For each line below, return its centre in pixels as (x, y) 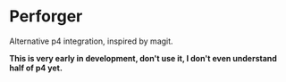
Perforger (46, 16)
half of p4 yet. (36, 68)
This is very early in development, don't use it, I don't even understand (143, 58)
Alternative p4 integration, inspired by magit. (91, 41)
